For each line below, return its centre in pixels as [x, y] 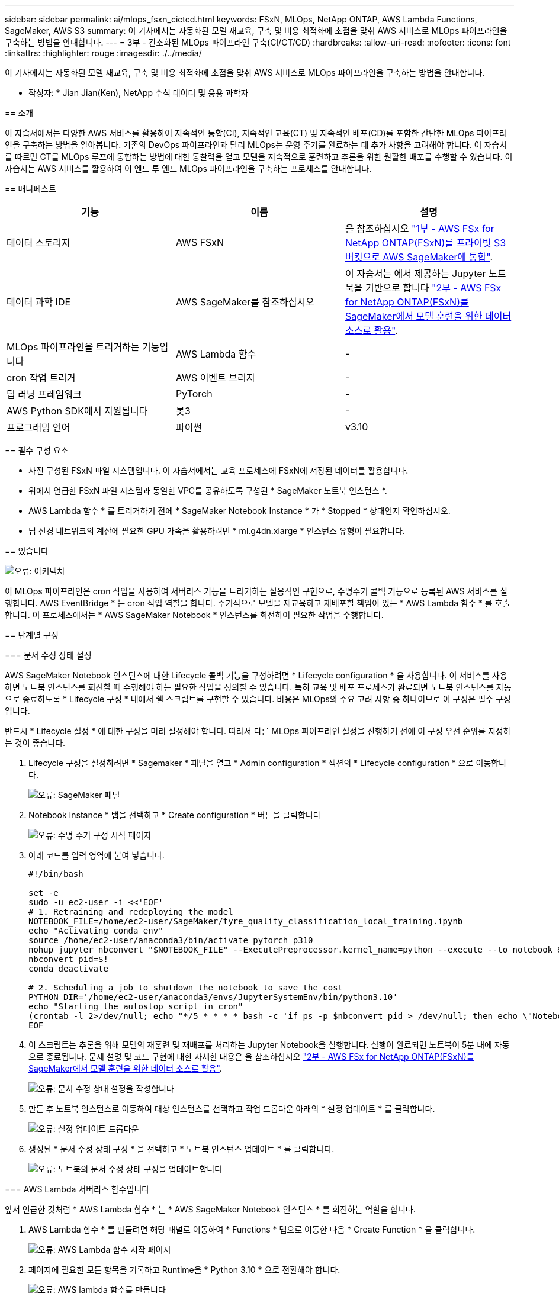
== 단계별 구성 [32, 635]
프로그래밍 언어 [38, 427]
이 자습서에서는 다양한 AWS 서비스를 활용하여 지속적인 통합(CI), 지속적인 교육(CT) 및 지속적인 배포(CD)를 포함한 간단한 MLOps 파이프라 [256, 133]
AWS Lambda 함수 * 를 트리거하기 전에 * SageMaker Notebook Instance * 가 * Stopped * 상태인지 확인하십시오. [240, 511]
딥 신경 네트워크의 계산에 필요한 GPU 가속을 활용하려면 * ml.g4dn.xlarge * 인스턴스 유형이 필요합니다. [217, 531]
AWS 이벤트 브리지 [215, 378]
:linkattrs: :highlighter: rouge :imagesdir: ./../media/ [103, 53]
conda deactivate [68, 969]
